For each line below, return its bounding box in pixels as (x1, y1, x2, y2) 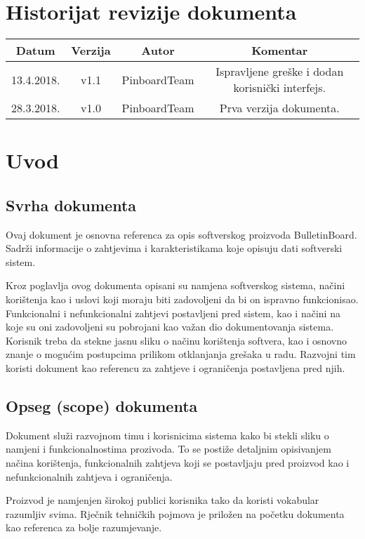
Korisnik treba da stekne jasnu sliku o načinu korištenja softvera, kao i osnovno (6, 333, 347, 347)
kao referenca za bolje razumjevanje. (6, 520, 162, 535)
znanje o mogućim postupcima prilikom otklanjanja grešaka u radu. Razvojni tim (6, 347, 356, 361)
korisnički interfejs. (233, 79, 326, 96)
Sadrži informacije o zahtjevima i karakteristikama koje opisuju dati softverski (6, 241, 343, 255)
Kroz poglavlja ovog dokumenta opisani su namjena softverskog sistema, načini (6, 278, 345, 293)
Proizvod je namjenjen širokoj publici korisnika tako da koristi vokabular (6, 493, 319, 507)
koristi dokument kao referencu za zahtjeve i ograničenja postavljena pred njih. (6, 361, 345, 375)
